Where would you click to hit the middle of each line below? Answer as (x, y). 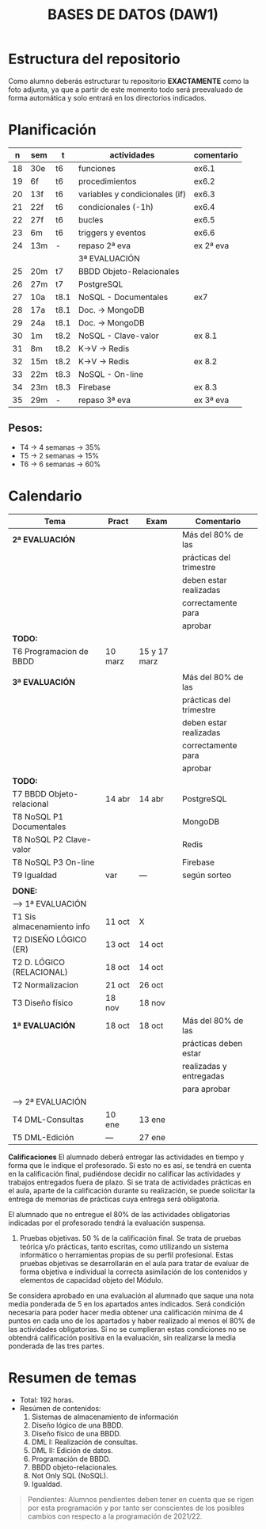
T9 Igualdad (35, 875)
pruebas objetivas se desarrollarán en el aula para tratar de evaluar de (134, 1263)
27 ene (152, 1137)
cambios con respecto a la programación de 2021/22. (115, 1516)
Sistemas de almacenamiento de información (105, 1417)
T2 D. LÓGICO (39, 962)
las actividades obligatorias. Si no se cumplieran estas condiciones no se (127, 1329)
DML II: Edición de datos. (72, 1450)
